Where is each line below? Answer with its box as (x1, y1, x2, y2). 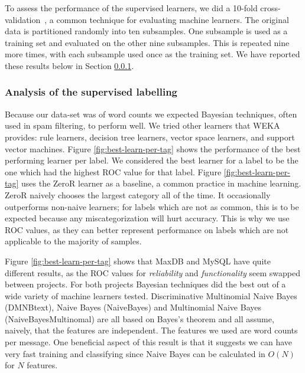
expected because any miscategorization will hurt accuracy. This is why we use (5, 212, 290, 224)
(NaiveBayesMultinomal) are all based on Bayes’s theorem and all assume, (5, 312, 274, 325)
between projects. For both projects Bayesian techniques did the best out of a (5, 278, 286, 290)
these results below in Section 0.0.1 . (5, 59, 134, 71)
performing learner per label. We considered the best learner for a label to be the (5, 154, 298, 166)
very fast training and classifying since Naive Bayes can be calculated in (5, 347, 265, 359)
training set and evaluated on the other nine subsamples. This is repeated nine (5, 36, 290, 48)
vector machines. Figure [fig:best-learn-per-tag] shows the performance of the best (5, 142, 301, 155)
